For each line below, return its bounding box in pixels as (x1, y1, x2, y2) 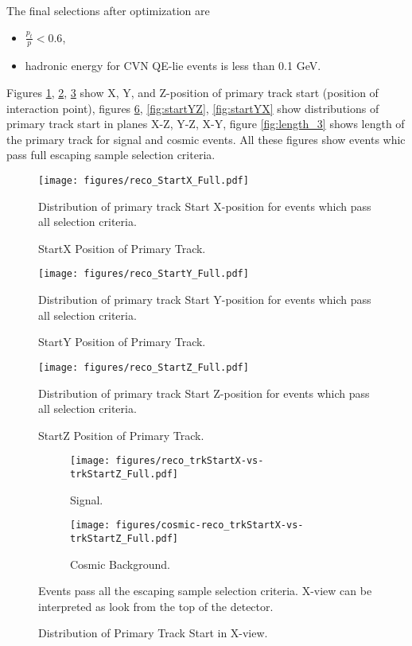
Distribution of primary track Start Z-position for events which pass (38, 384, 370, 401)
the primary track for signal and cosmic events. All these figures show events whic (6, 130, 406, 147)
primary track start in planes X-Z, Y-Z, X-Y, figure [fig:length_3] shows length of (6, 115, 405, 132)
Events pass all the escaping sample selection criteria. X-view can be (38, 582, 372, 599)
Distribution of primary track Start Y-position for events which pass (38, 291, 371, 308)
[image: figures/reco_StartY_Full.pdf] (38, 268, 249, 280)
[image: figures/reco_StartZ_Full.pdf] (38, 361, 249, 373)
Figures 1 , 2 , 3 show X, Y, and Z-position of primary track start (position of (6, 84, 379, 101)
